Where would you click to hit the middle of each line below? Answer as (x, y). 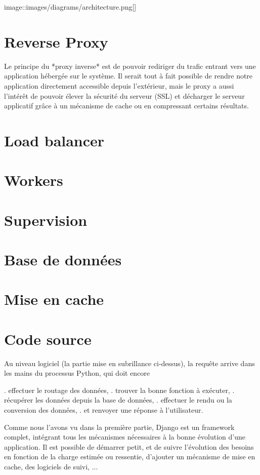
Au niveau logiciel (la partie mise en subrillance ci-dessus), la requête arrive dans (129, 363)
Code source (48, 339)
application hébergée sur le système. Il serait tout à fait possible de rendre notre (128, 76)
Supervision (46, 220)
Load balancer (54, 140)
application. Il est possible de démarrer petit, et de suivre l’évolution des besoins (129, 446)
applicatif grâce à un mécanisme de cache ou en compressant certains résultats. (126, 106)
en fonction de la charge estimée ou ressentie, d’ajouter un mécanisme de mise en (130, 457)
